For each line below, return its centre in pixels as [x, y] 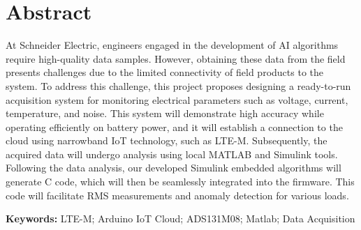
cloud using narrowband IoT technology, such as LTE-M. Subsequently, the [167, 140]
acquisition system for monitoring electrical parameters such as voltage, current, [177, 99]
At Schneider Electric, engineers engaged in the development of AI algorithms [172, 45]
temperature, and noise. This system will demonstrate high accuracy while [165, 113]
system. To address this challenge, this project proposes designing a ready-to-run [178, 85]
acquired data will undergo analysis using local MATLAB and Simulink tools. [172, 154]
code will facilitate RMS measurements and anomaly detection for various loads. [177, 195]
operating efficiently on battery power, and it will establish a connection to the [174, 127]
